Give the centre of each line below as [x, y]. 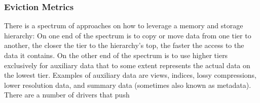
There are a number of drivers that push [67, 95]
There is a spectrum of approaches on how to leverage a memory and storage [124, 25]
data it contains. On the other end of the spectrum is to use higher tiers [116, 55]
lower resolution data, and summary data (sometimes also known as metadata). [128, 85]
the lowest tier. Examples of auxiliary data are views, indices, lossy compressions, [131, 75]
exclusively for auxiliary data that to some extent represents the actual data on [127, 65]
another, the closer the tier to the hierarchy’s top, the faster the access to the [124, 45]
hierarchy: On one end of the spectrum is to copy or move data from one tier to [128, 35]
